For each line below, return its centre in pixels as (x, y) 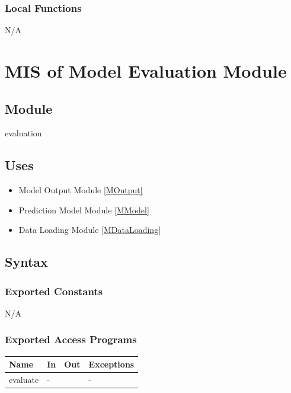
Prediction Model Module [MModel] (84, 210)
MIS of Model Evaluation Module (146, 71)
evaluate (24, 380)
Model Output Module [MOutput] (81, 190)
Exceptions (111, 364)
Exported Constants (54, 291)
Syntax (26, 262)
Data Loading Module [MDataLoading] (90, 230)
